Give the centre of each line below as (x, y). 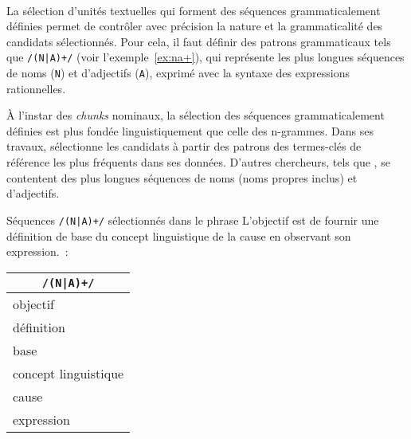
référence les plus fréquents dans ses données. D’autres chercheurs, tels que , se (198, 162)
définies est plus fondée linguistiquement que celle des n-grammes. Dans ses (190, 130)
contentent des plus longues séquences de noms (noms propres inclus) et (182, 177)
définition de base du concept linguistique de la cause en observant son (179, 235)
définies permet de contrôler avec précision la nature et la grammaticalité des (195, 26)
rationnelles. (36, 88)
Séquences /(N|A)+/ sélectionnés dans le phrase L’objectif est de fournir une (193, 219)
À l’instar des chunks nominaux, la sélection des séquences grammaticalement (196, 115)
